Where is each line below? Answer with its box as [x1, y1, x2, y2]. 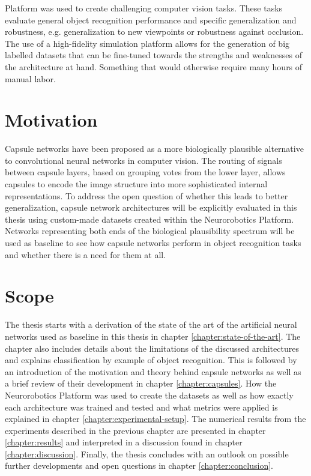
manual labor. [5, 72, 56, 85]
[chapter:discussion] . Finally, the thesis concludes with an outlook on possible [5, 447, 289, 460]
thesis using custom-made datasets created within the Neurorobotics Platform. [5, 212, 294, 225]
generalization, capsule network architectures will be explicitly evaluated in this [5, 201, 297, 214]
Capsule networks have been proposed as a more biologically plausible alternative [5, 142, 304, 155]
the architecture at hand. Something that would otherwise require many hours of [5, 60, 303, 73]
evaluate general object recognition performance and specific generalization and [5, 13, 297, 26]
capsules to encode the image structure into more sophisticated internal [5, 178, 268, 190]
